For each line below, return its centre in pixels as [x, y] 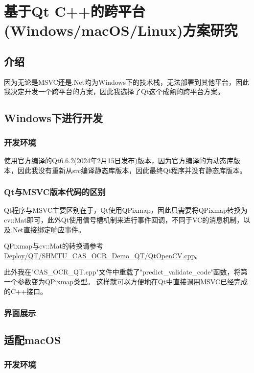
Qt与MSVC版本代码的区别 [55, 192]
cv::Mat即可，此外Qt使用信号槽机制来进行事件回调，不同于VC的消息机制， [124, 219]
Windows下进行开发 [53, 118]
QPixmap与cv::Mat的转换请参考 [54, 246]
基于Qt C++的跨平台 [75, 11]
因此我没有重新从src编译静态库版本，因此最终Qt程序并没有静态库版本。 [132, 170]
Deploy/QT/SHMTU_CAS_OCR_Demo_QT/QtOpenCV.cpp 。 [103, 255]
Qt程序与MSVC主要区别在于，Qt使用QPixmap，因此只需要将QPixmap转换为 [126, 210]
